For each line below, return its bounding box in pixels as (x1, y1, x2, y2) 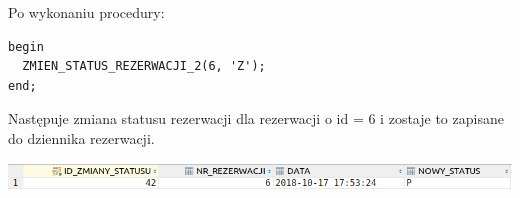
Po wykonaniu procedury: (8, 2, 165, 22)
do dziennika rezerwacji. (8, 127, 155, 148)
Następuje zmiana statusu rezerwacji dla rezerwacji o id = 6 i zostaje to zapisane (8, 108, 504, 129)
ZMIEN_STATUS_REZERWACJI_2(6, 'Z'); (22, 59, 266, 74)
